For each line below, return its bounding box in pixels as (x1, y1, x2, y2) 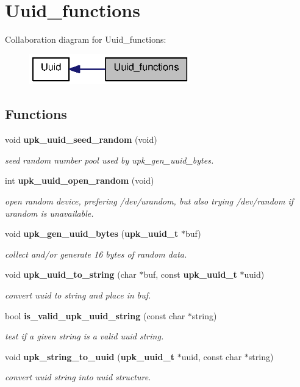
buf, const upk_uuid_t (143, 268, 237, 281)
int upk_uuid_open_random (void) (5, 174, 154, 187)
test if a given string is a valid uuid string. (5, 330, 164, 342)
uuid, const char (181, 350, 242, 363)
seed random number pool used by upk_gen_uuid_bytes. (5, 153, 214, 166)
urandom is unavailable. (5, 206, 94, 219)
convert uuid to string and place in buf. (5, 288, 151, 301)
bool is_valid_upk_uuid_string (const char (5, 309, 185, 322)
